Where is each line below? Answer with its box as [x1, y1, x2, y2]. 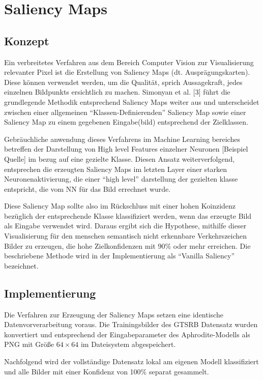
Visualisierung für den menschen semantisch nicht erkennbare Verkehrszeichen [4, 230, 247, 241]
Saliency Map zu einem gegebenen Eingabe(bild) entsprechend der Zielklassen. [4, 116, 249, 127]
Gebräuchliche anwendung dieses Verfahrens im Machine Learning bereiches [4, 133, 240, 144]
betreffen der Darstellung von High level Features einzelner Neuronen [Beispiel [4, 143, 248, 154]
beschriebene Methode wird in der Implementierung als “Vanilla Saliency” [4, 250, 235, 261]
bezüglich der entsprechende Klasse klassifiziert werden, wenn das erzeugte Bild [4, 210, 252, 221]
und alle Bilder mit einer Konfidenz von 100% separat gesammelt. [4, 366, 209, 376]
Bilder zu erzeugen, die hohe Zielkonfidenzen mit [4, 240, 156, 251]
